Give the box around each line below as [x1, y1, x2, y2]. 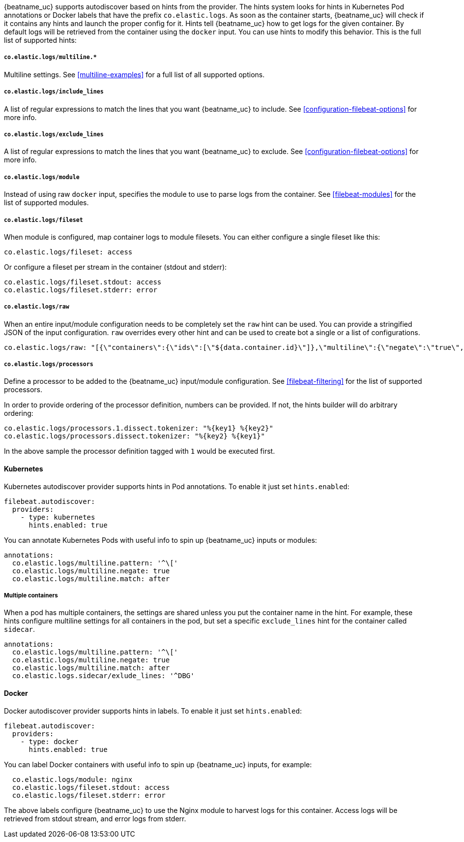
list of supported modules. [4, 198, 89, 207]
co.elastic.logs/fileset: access [4, 248, 133, 256]
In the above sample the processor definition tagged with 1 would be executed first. [4, 447, 275, 456]
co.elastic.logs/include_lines [4, 88, 104, 95]
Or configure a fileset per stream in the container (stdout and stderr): [4, 262, 227, 271]
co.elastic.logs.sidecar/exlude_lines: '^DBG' [12, 672, 195, 680]
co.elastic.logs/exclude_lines [4, 130, 104, 138]
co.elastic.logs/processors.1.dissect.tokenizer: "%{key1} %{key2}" [4, 424, 273, 433]
